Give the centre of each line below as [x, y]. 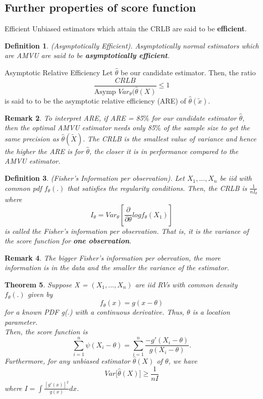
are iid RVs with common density [186, 284]
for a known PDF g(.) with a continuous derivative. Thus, [94, 312]
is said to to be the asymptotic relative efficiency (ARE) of [95, 100]
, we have [183, 360]
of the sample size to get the [206, 128]
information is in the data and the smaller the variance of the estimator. [117, 267]
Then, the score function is [46, 332]
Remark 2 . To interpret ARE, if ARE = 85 [74, 117]
